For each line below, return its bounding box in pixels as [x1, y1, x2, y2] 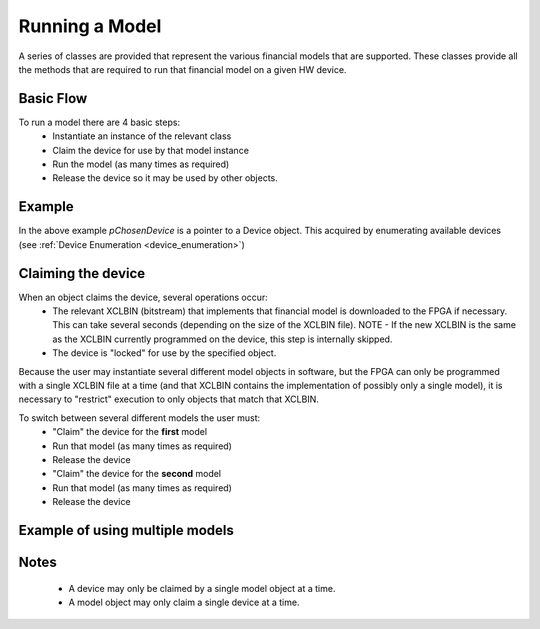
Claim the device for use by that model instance [52, 144, 250, 156]
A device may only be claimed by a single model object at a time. [68, 582, 336, 594]
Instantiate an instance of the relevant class [52, 130, 232, 142]
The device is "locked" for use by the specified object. [52, 347, 277, 359]
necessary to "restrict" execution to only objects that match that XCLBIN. [18, 393, 319, 405]
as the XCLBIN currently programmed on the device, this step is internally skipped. [52, 333, 393, 345]
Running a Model [18, 15, 162, 37]
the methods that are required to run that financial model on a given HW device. [18, 63, 347, 75]
